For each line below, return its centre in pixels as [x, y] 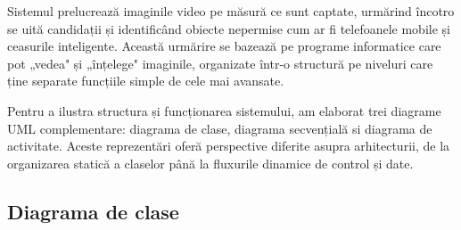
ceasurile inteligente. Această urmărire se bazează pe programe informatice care [224, 46]
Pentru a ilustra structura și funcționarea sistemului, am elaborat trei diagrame [224, 110]
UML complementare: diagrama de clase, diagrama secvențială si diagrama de [220, 128]
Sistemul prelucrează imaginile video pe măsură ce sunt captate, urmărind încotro [231, 11]
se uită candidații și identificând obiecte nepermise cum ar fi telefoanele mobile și [229, 28]
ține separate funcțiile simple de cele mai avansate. [146, 81]
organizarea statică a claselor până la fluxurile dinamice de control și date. [210, 163]
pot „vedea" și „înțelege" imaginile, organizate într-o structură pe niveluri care [220, 63]
